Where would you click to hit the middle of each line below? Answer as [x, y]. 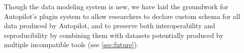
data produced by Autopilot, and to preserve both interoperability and [110, 26]
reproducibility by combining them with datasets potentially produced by [114, 35]
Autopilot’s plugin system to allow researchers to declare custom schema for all [122, 16]
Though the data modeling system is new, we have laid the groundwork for [116, 6]
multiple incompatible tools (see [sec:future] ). [71, 44]
